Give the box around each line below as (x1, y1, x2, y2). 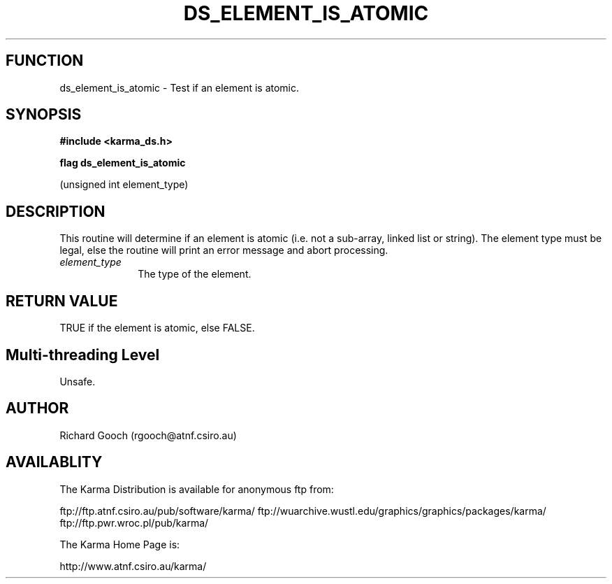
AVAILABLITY (6, 453, 103, 471)
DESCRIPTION (6, 202, 105, 220)
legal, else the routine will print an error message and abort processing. (59, 244, 388, 257)
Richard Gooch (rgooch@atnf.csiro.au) (59, 429, 237, 441)
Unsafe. (59, 375, 96, 387)
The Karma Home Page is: (59, 538, 180, 550)
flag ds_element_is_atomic (59, 157, 186, 169)
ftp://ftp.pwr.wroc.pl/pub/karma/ (59, 516, 209, 529)
